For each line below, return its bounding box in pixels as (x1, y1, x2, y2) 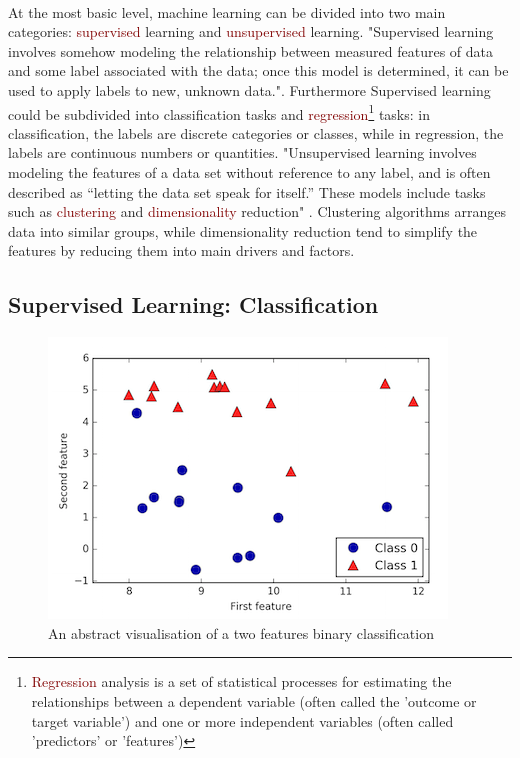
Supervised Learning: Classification (8, 289, 379, 320)
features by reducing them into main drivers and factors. (8, 240, 355, 261)
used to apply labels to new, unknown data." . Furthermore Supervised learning (8, 79, 491, 100)
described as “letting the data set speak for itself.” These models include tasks (8, 181, 486, 202)
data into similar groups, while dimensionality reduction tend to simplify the (8, 220, 478, 241)
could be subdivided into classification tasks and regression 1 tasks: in (8, 100, 430, 124)
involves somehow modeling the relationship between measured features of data (8, 40, 494, 61)
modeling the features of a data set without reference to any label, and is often (8, 162, 491, 182)
